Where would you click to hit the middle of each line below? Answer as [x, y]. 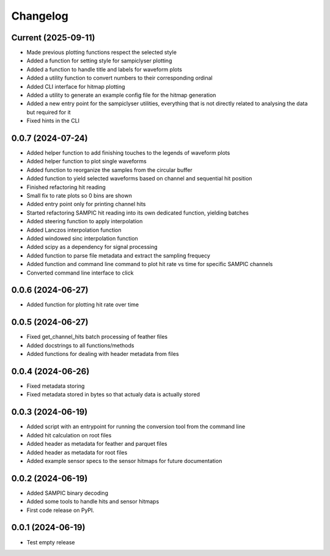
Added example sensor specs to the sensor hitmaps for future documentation [124, 461]
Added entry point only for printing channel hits [86, 204]
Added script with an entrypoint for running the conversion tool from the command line [136, 427]
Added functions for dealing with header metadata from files [103, 354]
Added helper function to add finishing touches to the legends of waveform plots [128, 153]
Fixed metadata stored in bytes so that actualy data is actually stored [113, 395]
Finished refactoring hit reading [66, 187]
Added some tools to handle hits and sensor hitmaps [93, 502]
